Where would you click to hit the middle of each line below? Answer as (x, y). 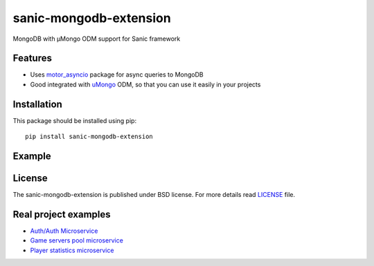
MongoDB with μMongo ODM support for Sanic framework (97, 39)
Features (32, 58)
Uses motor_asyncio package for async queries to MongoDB (117, 75)
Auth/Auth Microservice (64, 231)
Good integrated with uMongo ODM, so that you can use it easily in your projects (145, 84)
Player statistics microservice (72, 250)
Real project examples (62, 214)
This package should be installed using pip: (75, 120)
